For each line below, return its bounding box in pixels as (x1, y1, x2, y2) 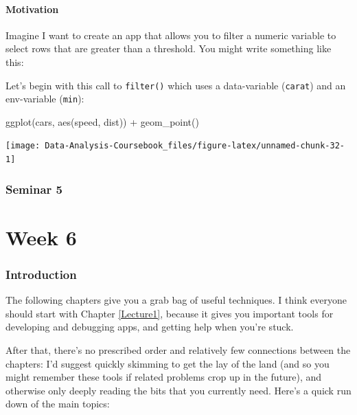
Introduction (5, 265, 77, 282)
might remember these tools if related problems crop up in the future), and (5, 370, 322, 384)
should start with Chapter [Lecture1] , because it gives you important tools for (5, 306, 334, 320)
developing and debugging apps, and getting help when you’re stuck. (5, 319, 294, 334)
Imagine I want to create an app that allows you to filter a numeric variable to (5, 27, 336, 42)
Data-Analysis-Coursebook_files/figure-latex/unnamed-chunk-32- (45, 141, 345, 151)
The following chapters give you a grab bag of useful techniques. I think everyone (5, 293, 347, 307)
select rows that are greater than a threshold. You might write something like (5, 41, 332, 56)
